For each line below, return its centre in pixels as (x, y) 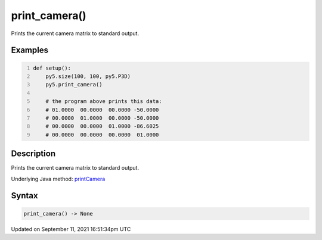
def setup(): (52, 68)
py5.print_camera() (74, 85)
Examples (30, 50)
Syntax (24, 196)
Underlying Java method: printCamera (58, 179)
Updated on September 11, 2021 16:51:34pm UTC (71, 229)
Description (33, 154)
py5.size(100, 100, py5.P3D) (88, 76)
